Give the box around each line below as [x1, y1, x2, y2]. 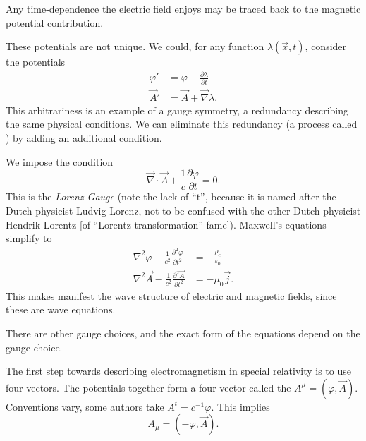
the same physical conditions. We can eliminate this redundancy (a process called [6, 116, 358, 131]
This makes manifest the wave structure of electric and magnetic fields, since [6, 288, 337, 303]
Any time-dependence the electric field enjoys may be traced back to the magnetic [6, 1, 361, 16]
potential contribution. [6, 15, 104, 30]
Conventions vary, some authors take [6, 399, 164, 413]
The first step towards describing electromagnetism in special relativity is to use [6, 363, 351, 378]
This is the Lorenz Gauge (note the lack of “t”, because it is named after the [6, 189, 336, 204]
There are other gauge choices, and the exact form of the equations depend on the [6, 326, 360, 341]
